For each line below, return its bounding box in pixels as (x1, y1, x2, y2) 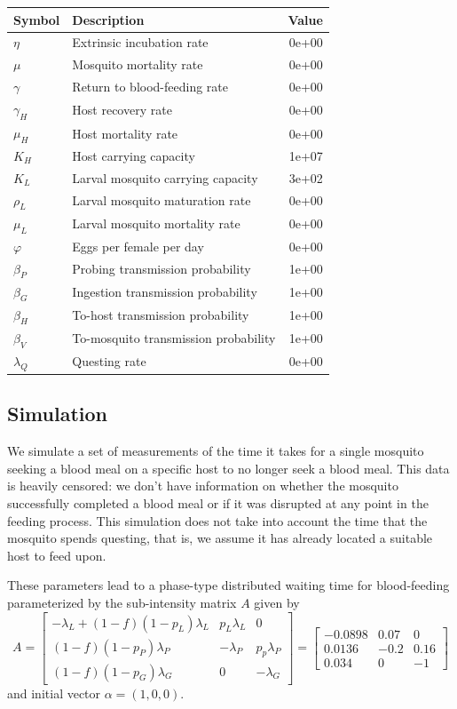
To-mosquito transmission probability (72, 329, 276, 347)
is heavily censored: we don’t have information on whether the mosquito (7, 476, 398, 495)
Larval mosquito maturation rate (72, 191, 251, 210)
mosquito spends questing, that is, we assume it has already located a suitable (7, 529, 433, 547)
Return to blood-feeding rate (72, 77, 229, 96)
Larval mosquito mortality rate (72, 214, 240, 233)
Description (72, 10, 145, 28)
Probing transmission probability (72, 259, 251, 278)
